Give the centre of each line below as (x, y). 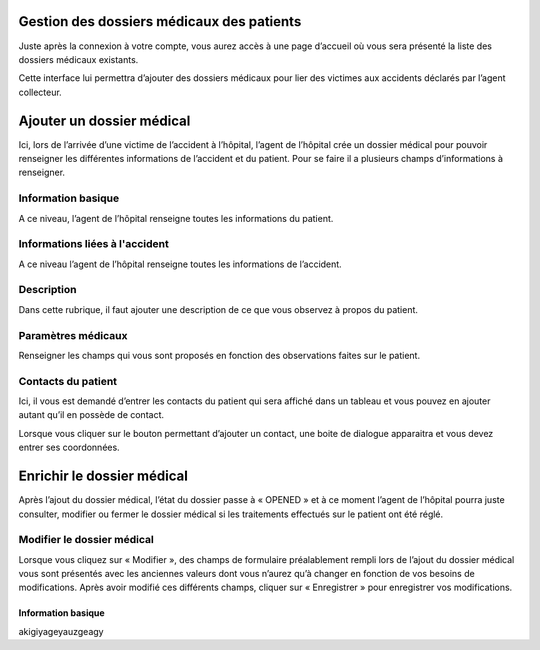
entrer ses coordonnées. (69, 447)
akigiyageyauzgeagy (61, 631)
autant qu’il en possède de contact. (91, 415)
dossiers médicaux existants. (78, 59)
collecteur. (40, 92)
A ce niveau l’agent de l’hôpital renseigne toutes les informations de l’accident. (180, 264)
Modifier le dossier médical (86, 540)
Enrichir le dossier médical (103, 476)
